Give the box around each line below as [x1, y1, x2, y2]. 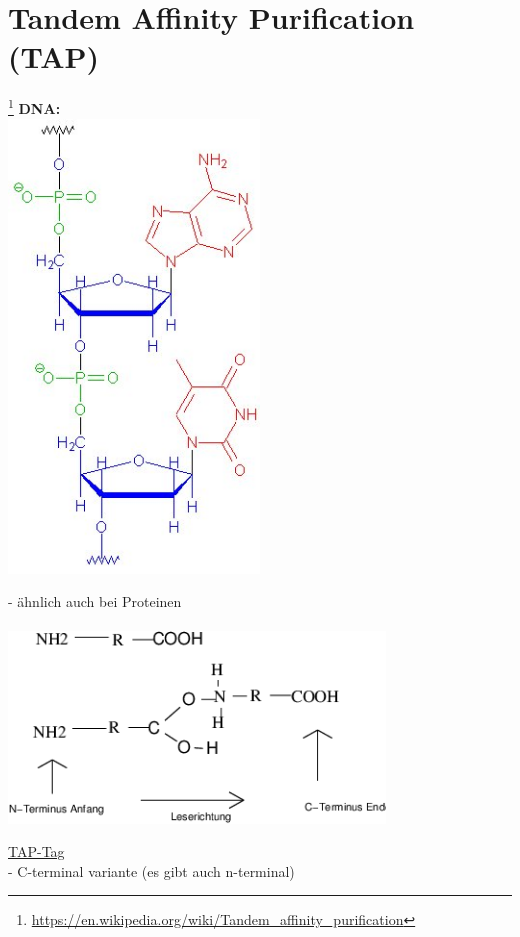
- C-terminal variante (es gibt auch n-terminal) [8, 860, 295, 881]
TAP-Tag [8, 841, 65, 862]
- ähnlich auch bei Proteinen [8, 591, 182, 612]
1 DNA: [8, 95, 61, 118]
